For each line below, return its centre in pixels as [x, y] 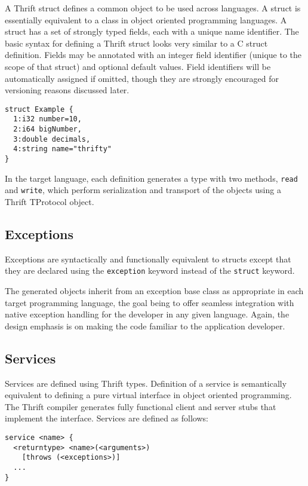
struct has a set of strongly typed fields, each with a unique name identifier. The [152, 31]
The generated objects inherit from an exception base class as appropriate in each [154, 291]
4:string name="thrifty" [62, 149]
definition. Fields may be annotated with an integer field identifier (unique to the [153, 55]
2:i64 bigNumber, [47, 129]
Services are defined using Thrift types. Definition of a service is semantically [146, 383]
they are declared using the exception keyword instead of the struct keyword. [150, 270]
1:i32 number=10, [47, 119]
